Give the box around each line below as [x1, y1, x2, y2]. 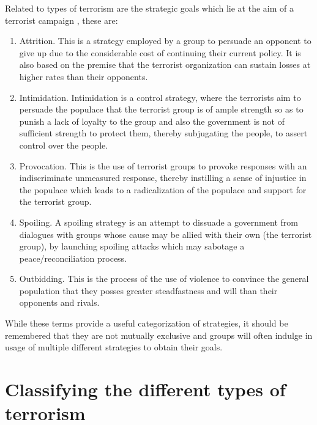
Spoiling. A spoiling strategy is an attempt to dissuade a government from [19, 215, 298, 228]
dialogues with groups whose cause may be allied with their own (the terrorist [19, 227, 312, 240]
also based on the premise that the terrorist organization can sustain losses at [19, 58, 311, 71]
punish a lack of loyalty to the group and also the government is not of [19, 114, 285, 127]
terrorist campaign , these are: [5, 13, 118, 26]
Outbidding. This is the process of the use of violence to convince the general [19, 272, 309, 285]
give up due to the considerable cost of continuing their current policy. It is [19, 46, 301, 59]
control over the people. [19, 138, 108, 151]
